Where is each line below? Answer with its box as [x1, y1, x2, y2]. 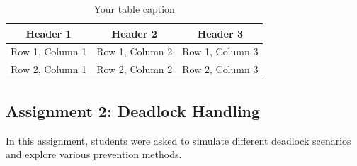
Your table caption [93, 1, 175, 16]
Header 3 [197, 26, 243, 40]
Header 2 [111, 26, 157, 40]
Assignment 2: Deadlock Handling [6, 99, 261, 121]
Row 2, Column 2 [96, 62, 173, 77]
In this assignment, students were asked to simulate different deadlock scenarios [6, 133, 351, 148]
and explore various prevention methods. [6, 147, 182, 162]
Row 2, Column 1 [11, 62, 87, 77]
